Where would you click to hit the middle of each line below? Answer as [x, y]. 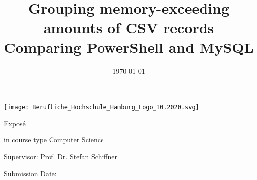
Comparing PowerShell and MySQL [129, 47]
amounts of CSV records [129, 27]
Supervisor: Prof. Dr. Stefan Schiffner [61, 156]
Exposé [15, 123]
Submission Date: [30, 173]
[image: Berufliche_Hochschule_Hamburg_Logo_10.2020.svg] [102, 108]
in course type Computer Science [54, 140]
